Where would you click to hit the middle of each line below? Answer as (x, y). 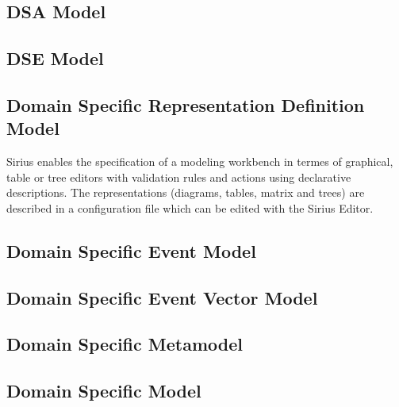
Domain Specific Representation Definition (186, 104)
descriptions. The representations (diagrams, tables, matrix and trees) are (186, 192)
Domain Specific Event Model (131, 250)
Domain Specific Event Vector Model (162, 297)
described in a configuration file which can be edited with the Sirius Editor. (190, 207)
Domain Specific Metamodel (125, 344)
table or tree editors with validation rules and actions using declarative (179, 177)
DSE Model (55, 58)
